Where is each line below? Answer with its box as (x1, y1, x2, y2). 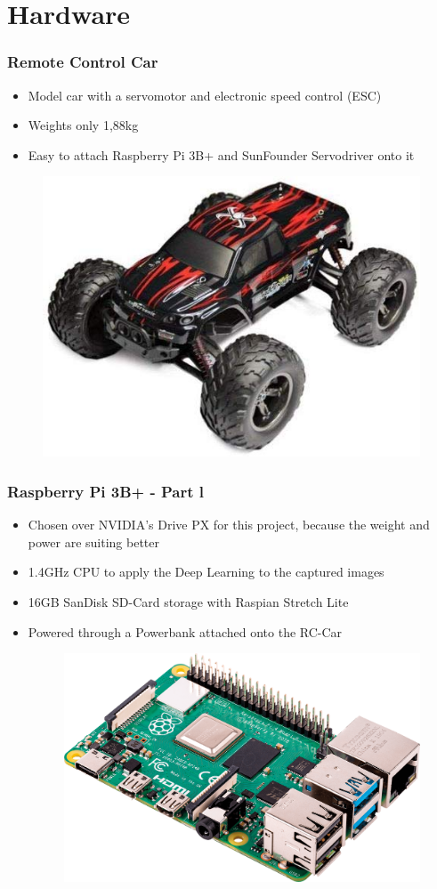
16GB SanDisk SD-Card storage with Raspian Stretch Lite (28, 592, 349, 610)
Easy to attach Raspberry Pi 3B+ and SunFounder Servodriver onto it (28, 145, 415, 164)
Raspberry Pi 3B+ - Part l (7, 480, 205, 502)
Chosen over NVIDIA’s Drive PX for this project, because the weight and (28, 515, 430, 534)
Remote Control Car (7, 51, 158, 73)
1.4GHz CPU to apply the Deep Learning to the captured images (28, 562, 384, 581)
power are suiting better (28, 532, 159, 551)
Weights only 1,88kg (28, 116, 139, 134)
